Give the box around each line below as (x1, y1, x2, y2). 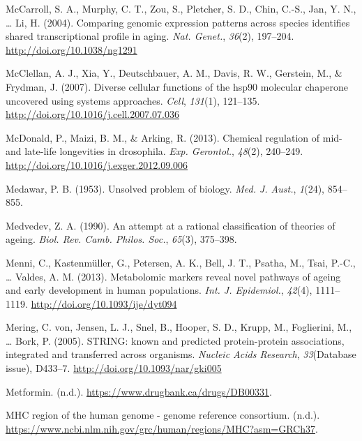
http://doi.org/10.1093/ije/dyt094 (31, 296, 177, 311)
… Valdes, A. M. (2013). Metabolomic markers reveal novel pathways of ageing (6, 269, 341, 283)
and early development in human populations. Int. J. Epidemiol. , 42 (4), (6, 283, 312, 297)
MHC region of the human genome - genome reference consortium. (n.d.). (6, 408, 320, 422)
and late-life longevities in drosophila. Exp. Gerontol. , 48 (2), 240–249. (6, 144, 303, 158)
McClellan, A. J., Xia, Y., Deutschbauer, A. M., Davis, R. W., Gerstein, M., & (6, 66, 342, 80)
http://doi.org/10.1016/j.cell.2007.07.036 (6, 107, 179, 121)
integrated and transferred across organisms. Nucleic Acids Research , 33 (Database (6, 347, 356, 361)
